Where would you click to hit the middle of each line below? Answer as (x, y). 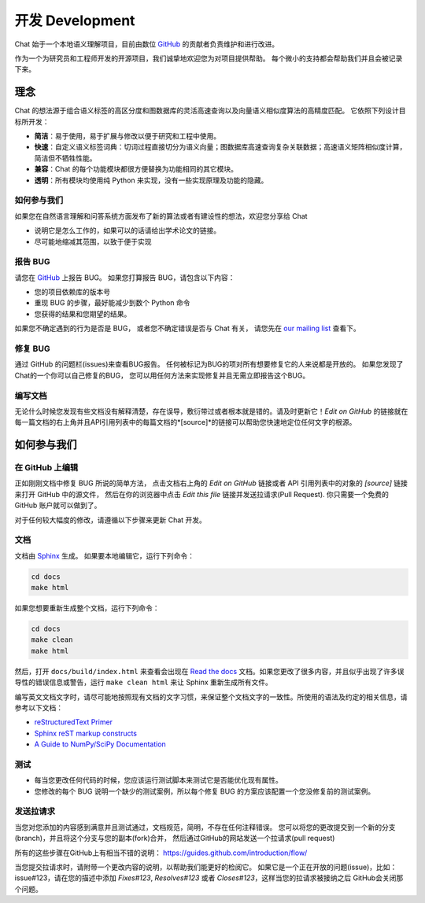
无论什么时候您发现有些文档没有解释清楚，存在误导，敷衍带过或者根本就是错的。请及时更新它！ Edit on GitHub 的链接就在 (211, 411)
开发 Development (75, 20)
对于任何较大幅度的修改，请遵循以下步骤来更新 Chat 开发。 (110, 520)
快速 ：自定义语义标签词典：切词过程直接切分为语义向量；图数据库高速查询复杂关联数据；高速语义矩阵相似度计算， (220, 147)
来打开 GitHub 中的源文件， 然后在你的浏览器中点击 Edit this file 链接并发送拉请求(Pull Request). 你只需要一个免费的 (202, 494)
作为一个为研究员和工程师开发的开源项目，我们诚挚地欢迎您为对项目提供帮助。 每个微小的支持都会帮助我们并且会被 (201, 58)
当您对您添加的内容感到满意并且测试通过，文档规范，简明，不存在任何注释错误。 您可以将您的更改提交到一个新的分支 (205, 827)
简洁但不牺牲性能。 (65, 158)
